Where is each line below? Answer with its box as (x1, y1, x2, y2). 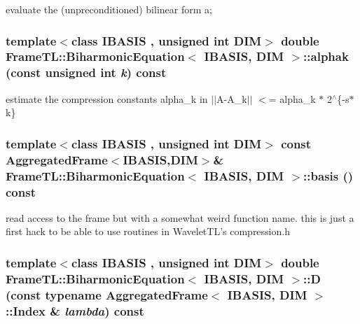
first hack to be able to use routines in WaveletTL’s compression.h (6, 224, 290, 239)
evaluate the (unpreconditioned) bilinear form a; (6, 2, 212, 16)
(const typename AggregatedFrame (6, 286, 208, 303)
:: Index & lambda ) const (6, 302, 144, 319)
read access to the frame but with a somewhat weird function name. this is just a (6, 210, 354, 225)
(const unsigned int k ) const (6, 64, 167, 81)
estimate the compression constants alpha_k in (6, 91, 208, 106)
